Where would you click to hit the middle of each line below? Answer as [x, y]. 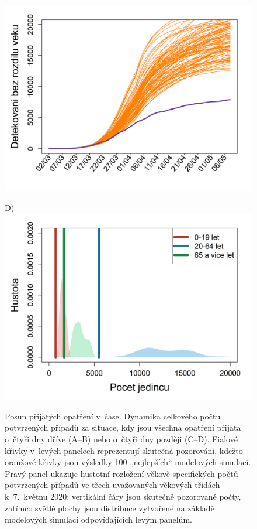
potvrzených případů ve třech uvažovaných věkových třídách [112, 485]
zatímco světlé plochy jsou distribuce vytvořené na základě [110, 508]
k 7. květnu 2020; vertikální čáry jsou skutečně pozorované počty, [123, 496]
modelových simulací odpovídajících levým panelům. [98, 519]
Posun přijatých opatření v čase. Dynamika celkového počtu [113, 416]
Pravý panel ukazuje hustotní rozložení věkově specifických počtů [121, 473]
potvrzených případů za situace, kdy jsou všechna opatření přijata [123, 427]
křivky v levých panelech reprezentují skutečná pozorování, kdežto [124, 450]
